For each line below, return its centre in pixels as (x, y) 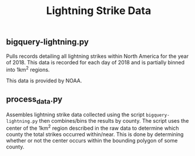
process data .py (34, 100)
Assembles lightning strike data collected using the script (75, 115)
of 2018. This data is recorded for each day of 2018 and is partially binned (95, 62)
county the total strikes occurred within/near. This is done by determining (95, 134)
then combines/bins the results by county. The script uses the (114, 121)
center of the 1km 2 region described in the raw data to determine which (93, 128)
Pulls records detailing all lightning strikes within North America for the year (97, 56)
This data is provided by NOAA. (44, 81)
